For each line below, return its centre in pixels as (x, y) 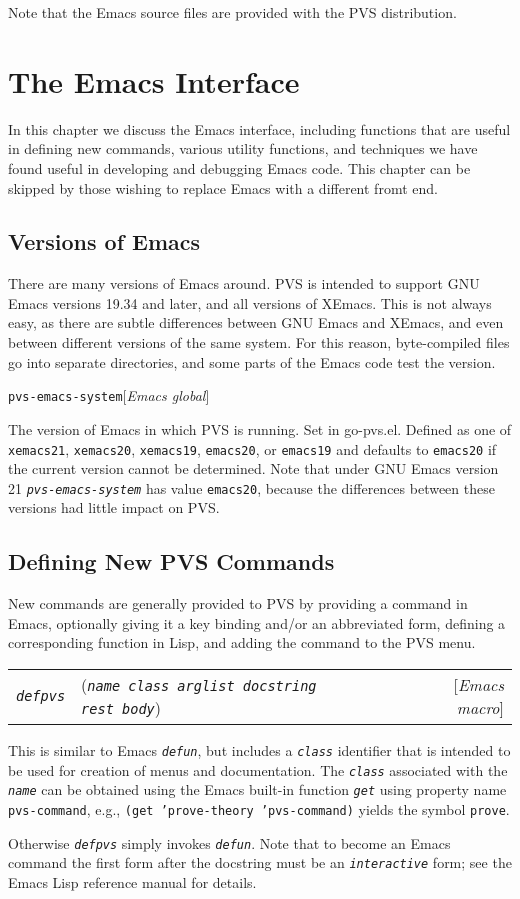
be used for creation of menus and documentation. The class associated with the (258, 769)
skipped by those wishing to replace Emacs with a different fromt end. (223, 187)
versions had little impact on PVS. (114, 507)
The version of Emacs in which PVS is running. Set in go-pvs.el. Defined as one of (260, 428)
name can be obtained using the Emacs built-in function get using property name (257, 789)
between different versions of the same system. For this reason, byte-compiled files (259, 342)
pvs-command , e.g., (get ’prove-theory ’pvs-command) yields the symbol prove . (259, 808)
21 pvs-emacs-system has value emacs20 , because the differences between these (251, 487)
